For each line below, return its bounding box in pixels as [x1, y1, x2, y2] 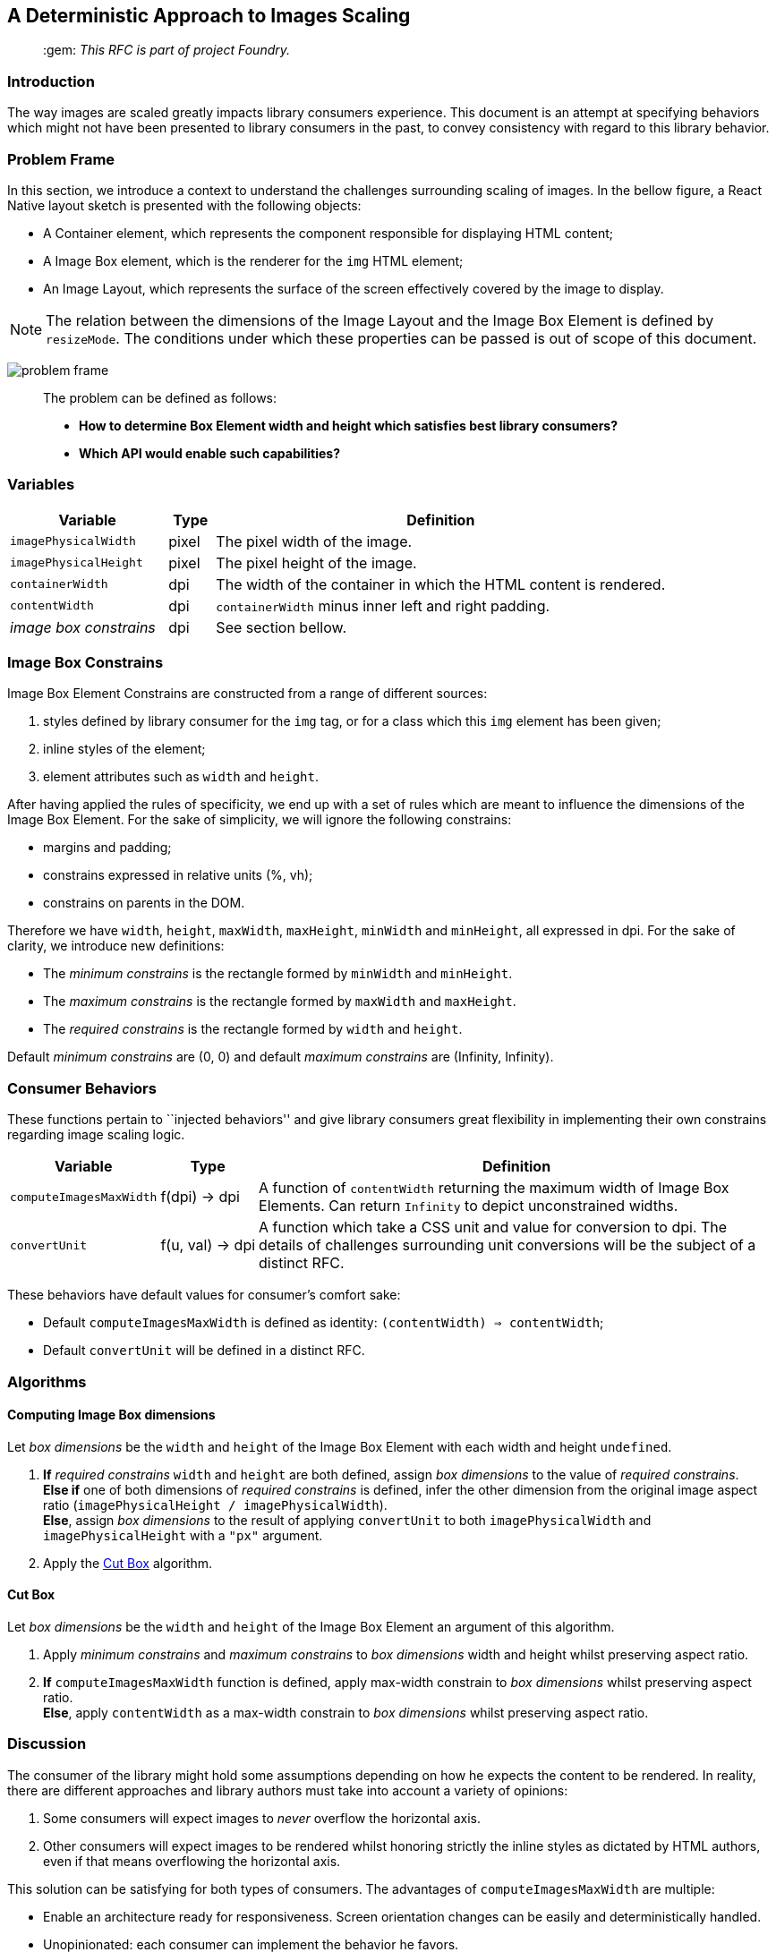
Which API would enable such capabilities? [79, 445, 341, 461]
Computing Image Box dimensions [7, 1407, 216, 1423]
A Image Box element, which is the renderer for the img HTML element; [43, 252, 464, 269]
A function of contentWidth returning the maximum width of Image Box [259, 1179, 729, 1198]
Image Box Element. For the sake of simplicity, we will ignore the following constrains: [7, 812, 512, 828]
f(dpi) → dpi [160, 1188, 240, 1206]
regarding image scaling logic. [7, 1127, 185, 1143]
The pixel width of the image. [216, 532, 413, 550]
